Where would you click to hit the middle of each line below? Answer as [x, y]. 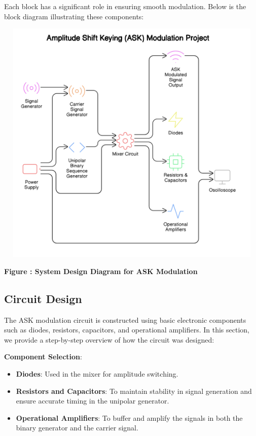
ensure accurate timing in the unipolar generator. [93, 401]
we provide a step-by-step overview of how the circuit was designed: [109, 339]
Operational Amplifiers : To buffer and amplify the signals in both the [129, 417]
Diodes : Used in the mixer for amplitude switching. [97, 373]
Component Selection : [43, 357]
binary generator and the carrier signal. [77, 428]
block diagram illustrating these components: [74, 16]
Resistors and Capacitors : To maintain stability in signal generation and [134, 391]
